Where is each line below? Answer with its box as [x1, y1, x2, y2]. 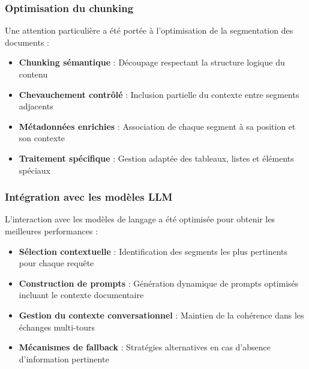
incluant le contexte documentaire [19, 288, 144, 301]
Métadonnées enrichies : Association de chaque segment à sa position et [19, 120, 296, 132]
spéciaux [19, 163, 50, 176]
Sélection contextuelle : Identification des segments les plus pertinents [19, 245, 288, 257]
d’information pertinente [19, 352, 109, 365]
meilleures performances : [5, 224, 98, 237]
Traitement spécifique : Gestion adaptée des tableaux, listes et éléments [19, 151, 294, 164]
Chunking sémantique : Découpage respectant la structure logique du [19, 56, 285, 69]
